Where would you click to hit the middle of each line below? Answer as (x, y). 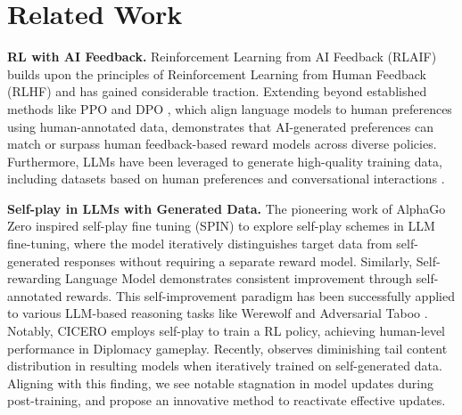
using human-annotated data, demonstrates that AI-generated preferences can (221, 126)
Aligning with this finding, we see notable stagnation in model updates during (220, 382)
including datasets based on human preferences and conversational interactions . (226, 179)
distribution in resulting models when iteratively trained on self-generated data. (225, 366)
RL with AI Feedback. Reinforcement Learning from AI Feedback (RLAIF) (222, 57)
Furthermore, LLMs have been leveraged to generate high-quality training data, (225, 161)
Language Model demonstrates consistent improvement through (239, 278)
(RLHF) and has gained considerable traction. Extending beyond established (217, 91)
